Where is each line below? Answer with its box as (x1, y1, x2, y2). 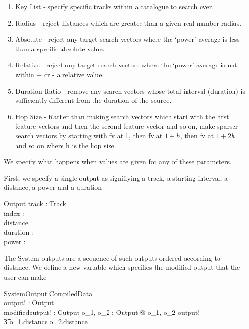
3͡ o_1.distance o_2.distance (4, 316, 88, 327)
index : (4, 208, 24, 218)
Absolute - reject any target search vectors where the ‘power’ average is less (15, 34, 240, 44)
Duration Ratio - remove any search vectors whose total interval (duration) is (15, 85, 245, 96)
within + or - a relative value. (15, 69, 104, 79)
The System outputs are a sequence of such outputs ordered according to (4, 252, 220, 263)
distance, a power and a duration (4, 182, 102, 192)
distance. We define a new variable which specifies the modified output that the (4, 262, 240, 272)
